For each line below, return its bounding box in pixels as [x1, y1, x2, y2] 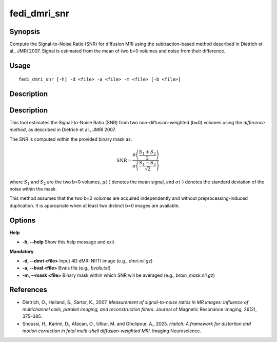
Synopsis [9, 27, 41, 36]
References [9, 286, 47, 294]
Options [9, 216, 36, 224]
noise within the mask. [9, 186, 57, 192]
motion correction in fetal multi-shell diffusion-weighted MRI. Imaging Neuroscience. [22, 328, 202, 334]
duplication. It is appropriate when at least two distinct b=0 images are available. [9, 202, 180, 208]
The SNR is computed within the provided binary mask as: [9, 136, 132, 142]
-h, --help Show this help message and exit [22, 239, 115, 245]
